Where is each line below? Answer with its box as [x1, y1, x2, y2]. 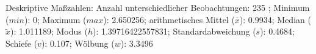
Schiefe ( [5, 36, 38, 49]
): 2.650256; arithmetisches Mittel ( [103, 13, 235, 25]
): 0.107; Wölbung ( [41, 36, 115, 49]
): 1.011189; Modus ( [10, 25, 88, 38]
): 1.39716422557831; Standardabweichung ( [92, 25, 256, 38]
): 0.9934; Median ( [239, 13, 311, 25]
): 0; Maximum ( [24, 13, 87, 25]
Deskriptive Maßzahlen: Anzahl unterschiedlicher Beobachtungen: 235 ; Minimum [5, 1, 310, 13]
